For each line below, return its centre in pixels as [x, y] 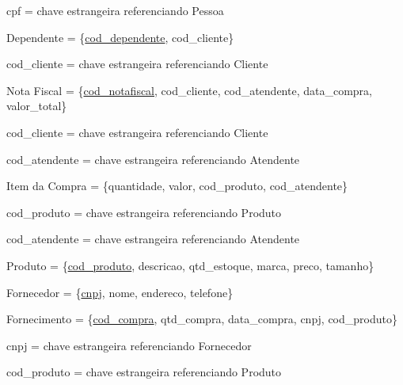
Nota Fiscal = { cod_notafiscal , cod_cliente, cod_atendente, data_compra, [190, 90]
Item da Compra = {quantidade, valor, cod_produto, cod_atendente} [177, 186]
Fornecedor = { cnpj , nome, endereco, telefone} [120, 292]
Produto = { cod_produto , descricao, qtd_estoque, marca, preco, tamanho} [190, 265]
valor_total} [37, 106]
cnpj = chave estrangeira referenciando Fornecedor [129, 345]
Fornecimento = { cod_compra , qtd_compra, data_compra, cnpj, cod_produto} [202, 319]
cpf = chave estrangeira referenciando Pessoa [115, 10]
